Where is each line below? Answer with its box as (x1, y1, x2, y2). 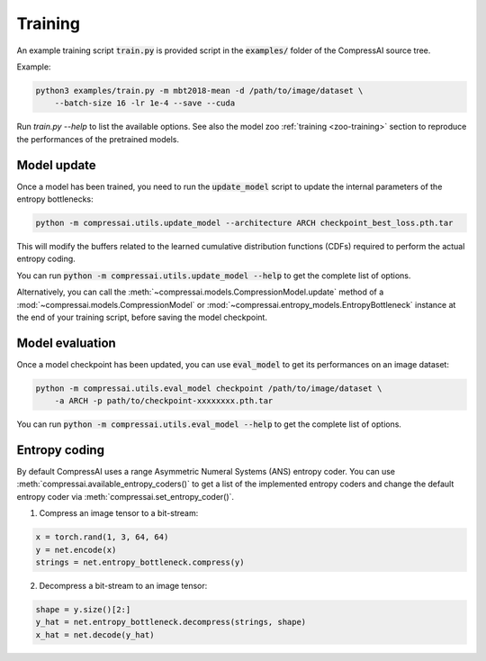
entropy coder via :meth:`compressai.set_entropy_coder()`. (16, 491, 234, 502)
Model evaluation (16, 335, 116, 350)
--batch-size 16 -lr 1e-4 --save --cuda (54, 98, 236, 108)
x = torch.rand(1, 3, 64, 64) (35, 532, 169, 542)
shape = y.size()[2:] (35, 604, 131, 614)
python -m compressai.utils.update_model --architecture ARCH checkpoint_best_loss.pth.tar (35, 217, 454, 228)
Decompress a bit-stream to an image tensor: (39, 581, 208, 591)
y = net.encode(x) (35, 545, 117, 555)
